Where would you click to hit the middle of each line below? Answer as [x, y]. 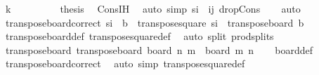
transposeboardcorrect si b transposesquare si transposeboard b [155, 22]
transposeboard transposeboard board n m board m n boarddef [159, 49]
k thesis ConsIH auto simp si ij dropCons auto [153, 8]
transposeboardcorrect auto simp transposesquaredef [125, 63]
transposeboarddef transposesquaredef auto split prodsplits [139, 36]
